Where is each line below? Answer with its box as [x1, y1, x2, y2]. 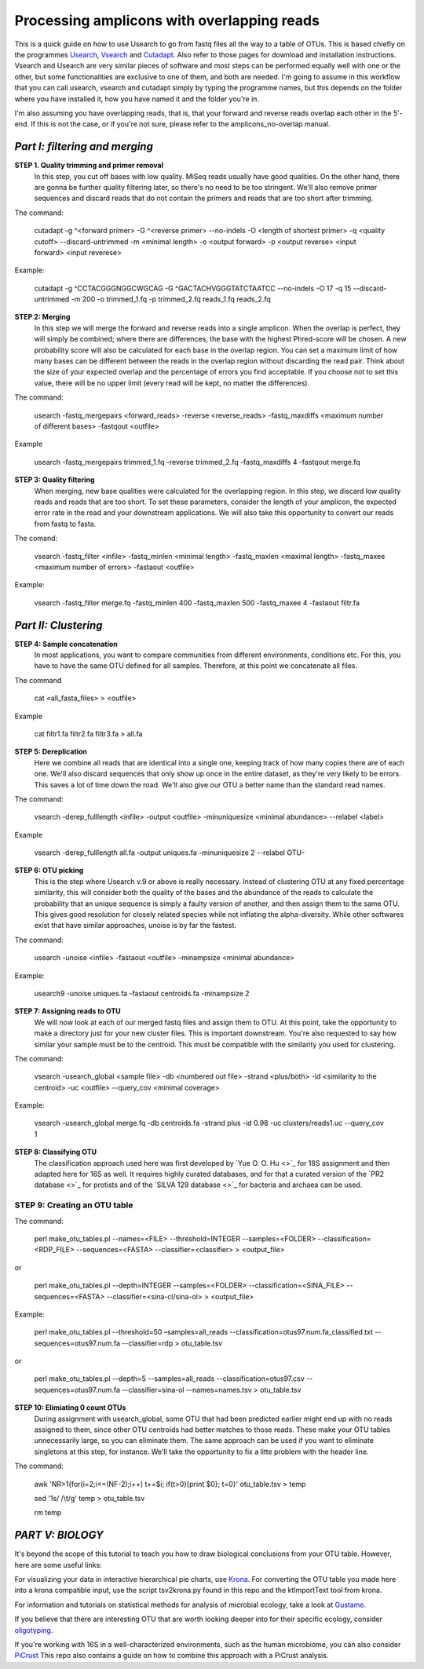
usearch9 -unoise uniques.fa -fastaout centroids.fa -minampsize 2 [34, 988, 250, 998]
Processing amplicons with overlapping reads [14, 12, 320, 29]
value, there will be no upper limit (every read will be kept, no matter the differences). [34, 378, 310, 388]
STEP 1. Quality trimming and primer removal [14, 161, 164, 170]
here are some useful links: [14, 1560, 102, 1569]
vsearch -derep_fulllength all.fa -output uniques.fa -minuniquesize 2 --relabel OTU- [34, 848, 305, 857]
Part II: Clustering [14, 619, 103, 632]
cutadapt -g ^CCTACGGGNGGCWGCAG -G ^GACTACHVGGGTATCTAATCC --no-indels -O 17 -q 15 [34, 283, 352, 293]
